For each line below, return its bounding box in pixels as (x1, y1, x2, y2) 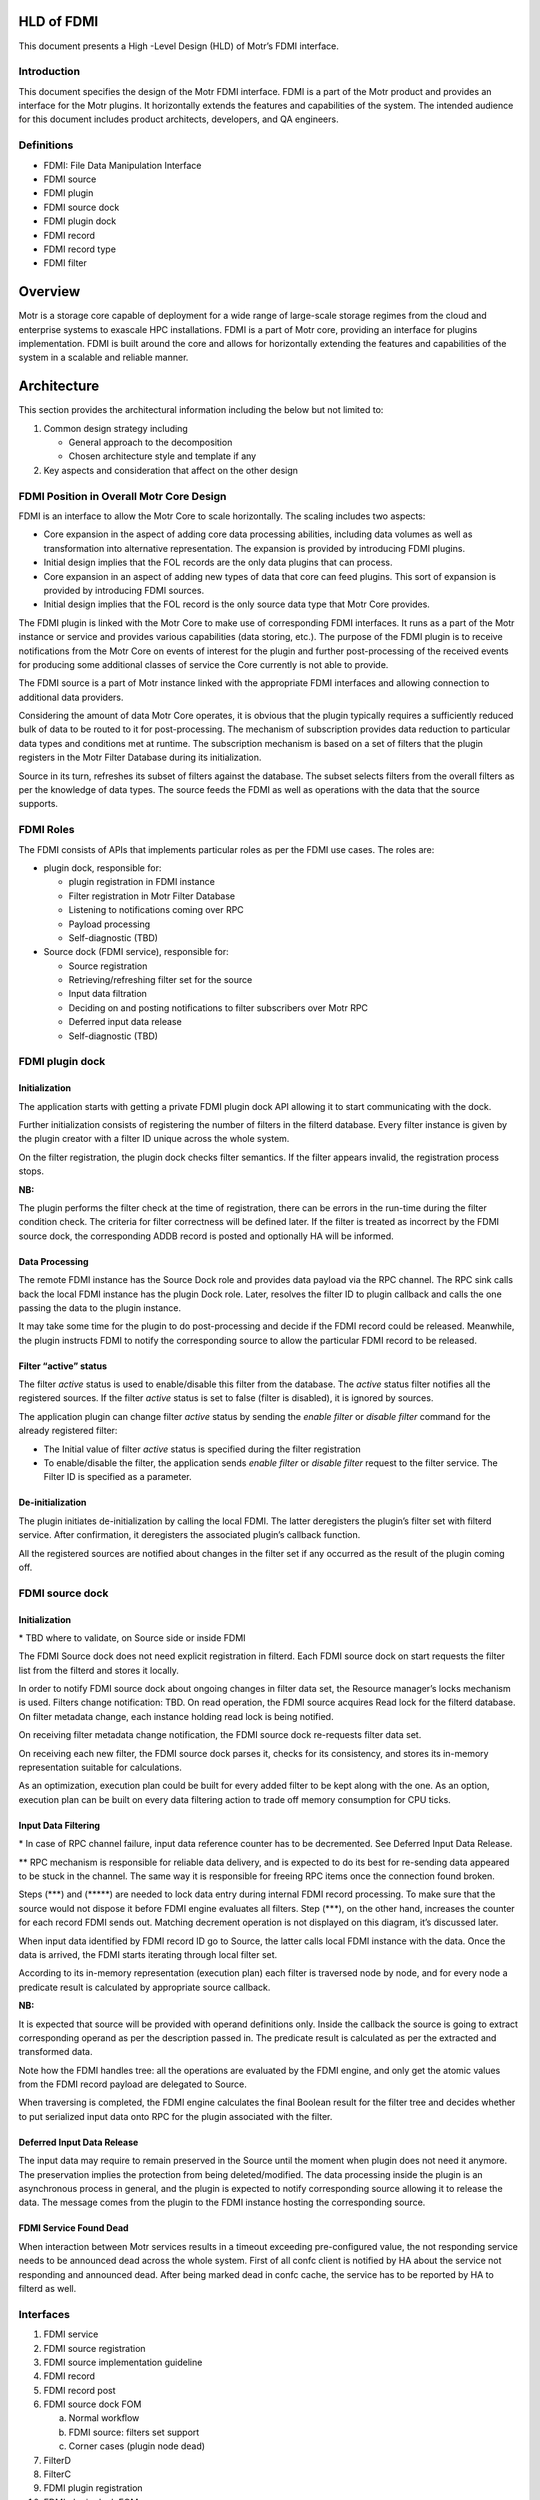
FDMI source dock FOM (43, 2398, 142, 2410)
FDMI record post (43, 2384, 116, 2396)
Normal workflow (68, 2412, 140, 2424)
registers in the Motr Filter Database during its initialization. (18, 751, 262, 764)
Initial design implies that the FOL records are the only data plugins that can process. (43, 556, 393, 569)
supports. (18, 798, 59, 810)
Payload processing (68, 918, 151, 930)
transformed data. (18, 2046, 93, 2058)
